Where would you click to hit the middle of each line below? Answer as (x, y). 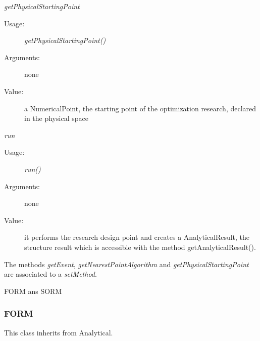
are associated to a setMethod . (50, 274)
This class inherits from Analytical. (59, 332)
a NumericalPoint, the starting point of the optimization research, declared (140, 108)
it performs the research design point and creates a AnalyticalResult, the (137, 237)
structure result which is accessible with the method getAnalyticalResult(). (140, 247)
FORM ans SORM (33, 291)
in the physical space (56, 118)
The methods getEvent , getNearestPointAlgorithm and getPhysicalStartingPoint (126, 264)
